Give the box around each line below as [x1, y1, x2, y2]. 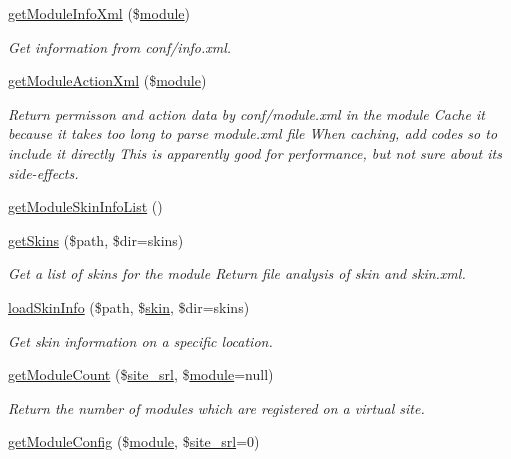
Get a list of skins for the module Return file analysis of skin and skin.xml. [8, 263, 466, 284]
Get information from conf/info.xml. [8, 36, 232, 57]
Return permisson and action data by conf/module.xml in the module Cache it [8, 103, 485, 124]
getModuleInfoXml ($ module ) [8, 3, 191, 23]
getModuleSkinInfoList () [8, 196, 163, 217]
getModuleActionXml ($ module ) [8, 70, 207, 91]
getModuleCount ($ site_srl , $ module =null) [8, 364, 274, 385]
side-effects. [8, 162, 79, 183]
